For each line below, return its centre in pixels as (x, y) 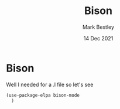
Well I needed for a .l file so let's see (50, 84)
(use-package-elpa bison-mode (43, 95)
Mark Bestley (98, 27)
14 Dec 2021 (98, 38)
